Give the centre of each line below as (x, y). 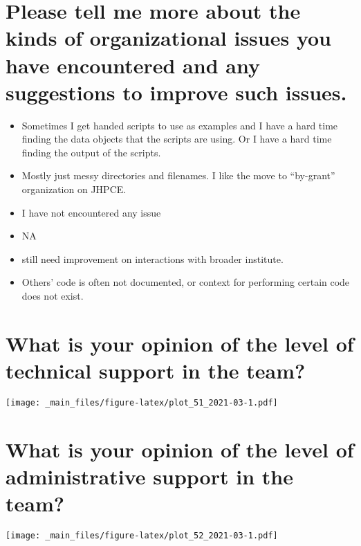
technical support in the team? (156, 370)
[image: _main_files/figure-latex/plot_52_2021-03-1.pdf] (142, 536)
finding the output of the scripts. (91, 152)
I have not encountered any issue (91, 212)
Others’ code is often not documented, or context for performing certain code (186, 282)
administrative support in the (149, 476)
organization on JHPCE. (74, 189)
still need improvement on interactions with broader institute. (152, 258)
